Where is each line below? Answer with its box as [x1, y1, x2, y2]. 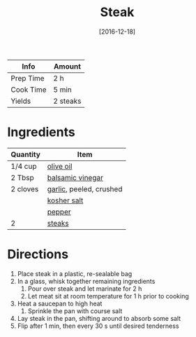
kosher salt [47, 195, 84, 205]
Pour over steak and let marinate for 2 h [27, 284, 142, 293]
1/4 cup [10, 161, 37, 171]
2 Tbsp [10, 172, 35, 182]
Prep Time [10, 73, 45, 83]
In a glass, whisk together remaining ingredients [17, 277, 156, 285]
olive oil [47, 161, 73, 171]
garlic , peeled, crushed [47, 184, 123, 193]
